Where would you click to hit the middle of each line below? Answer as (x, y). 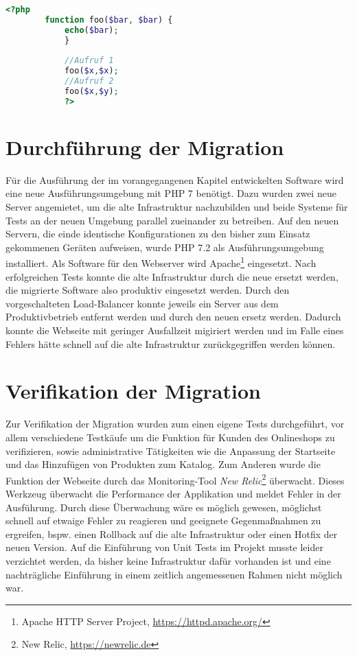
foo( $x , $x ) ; (91, 71)
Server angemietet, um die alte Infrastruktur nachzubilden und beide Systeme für (177, 207)
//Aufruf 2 (89, 81)
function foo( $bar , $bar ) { (109, 20)
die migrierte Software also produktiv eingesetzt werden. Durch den (148, 290)
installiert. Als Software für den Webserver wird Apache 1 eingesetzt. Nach (161, 262)
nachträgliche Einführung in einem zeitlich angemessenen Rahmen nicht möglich (174, 574)
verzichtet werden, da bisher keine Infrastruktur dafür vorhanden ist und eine (168, 560)
